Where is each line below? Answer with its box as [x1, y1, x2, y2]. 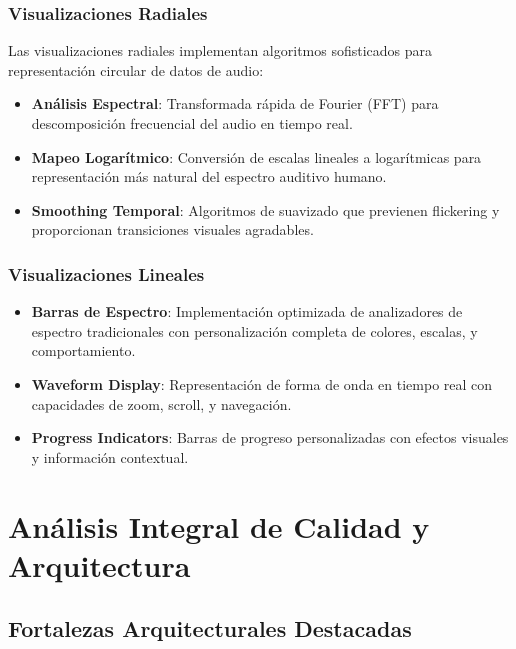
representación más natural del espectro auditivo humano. [31, 166, 387, 187]
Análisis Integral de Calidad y [8, 505, 430, 546]
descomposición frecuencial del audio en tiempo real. [31, 113, 353, 133]
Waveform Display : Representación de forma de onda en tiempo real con [31, 373, 493, 394]
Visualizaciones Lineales [8, 261, 205, 286]
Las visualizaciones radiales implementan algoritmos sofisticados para [8, 40, 433, 61]
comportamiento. [31, 340, 136, 361]
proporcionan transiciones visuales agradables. [31, 219, 314, 240]
